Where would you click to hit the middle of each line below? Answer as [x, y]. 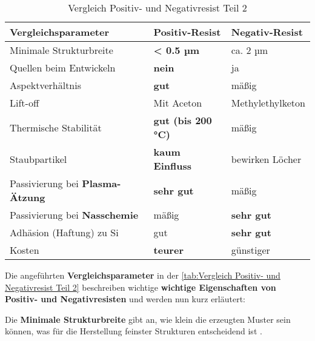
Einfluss [172, 166]
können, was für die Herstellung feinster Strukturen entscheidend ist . [134, 331]
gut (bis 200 [183, 120]
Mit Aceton [178, 103]
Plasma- [101, 183]
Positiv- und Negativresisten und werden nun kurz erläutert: [125, 299]
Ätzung [28, 197]
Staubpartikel [38, 159]
